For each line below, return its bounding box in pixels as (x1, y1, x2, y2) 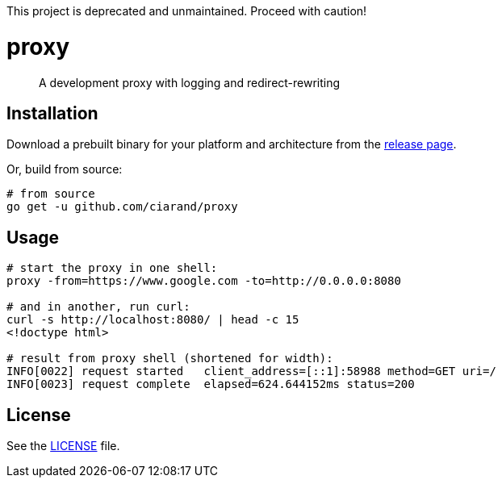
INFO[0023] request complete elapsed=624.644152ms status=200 (6, 378, 415, 391)
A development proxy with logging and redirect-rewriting (39, 75, 341, 90)
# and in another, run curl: (6, 300, 190, 314)
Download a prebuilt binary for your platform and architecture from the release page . (6, 137, 457, 152)
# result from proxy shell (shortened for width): (6, 352, 333, 365)
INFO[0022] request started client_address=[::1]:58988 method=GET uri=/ (6, 365, 496, 378)
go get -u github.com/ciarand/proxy (6, 200, 238, 214)
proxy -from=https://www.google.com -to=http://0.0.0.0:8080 (6, 274, 401, 288)
